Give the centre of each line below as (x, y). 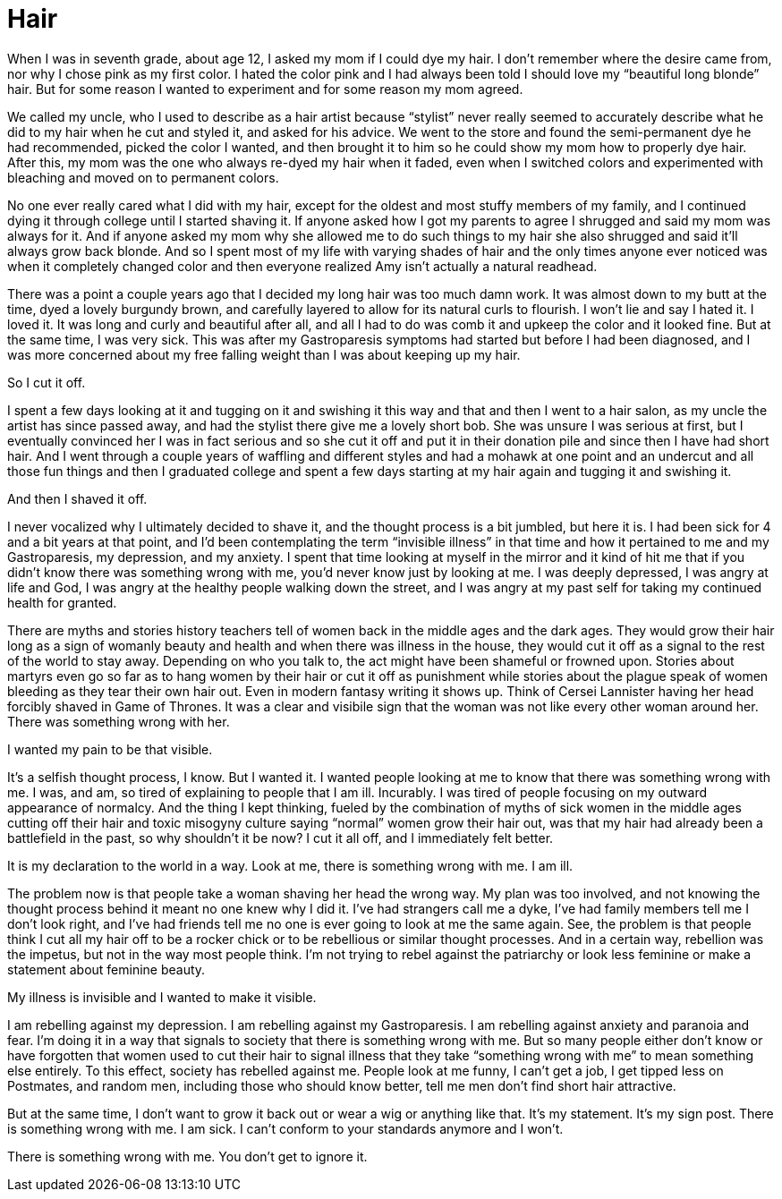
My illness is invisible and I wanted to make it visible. (162, 997)
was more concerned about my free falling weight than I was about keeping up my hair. (264, 354)
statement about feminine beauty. (106, 969)
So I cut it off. (47, 382)
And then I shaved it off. (77, 498)
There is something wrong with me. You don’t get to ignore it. (187, 1156)
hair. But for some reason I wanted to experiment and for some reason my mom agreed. (265, 89)
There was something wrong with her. (119, 721)
